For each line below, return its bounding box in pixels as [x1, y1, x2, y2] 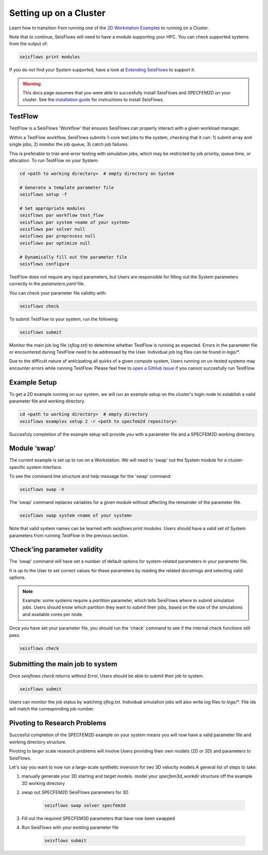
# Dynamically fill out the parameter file [19, 254, 128, 260]
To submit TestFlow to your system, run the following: [9, 316, 119, 322]
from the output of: [9, 41, 48, 47]
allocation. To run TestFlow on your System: [9, 157, 99, 163]
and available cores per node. [22, 611, 83, 617]
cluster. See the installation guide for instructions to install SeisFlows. [22, 97, 164, 103]
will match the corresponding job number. [9, 706, 95, 712]
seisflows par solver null [19, 227, 85, 232]
